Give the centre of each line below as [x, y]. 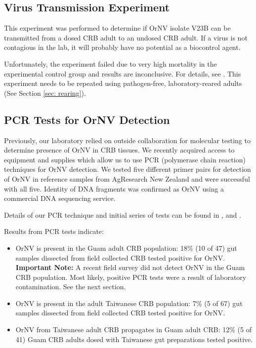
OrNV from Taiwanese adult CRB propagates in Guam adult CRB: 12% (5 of [133, 329]
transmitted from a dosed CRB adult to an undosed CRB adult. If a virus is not [126, 37]
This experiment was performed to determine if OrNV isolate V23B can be [117, 28]
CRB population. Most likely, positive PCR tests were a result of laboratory [131, 277]
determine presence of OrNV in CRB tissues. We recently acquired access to [119, 150]
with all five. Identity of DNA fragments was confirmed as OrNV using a [114, 188]
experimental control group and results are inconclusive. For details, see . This [123, 73]
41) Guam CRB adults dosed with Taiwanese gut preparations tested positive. [134, 339]
